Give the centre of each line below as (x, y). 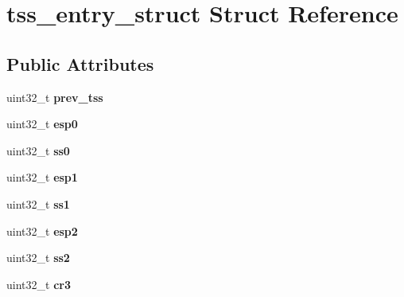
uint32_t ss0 (38, 150)
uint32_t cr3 (39, 284)
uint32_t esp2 (42, 231)
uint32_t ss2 (38, 258)
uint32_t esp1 (42, 177)
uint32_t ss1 (38, 203)
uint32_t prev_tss (55, 97)
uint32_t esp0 (42, 124)
